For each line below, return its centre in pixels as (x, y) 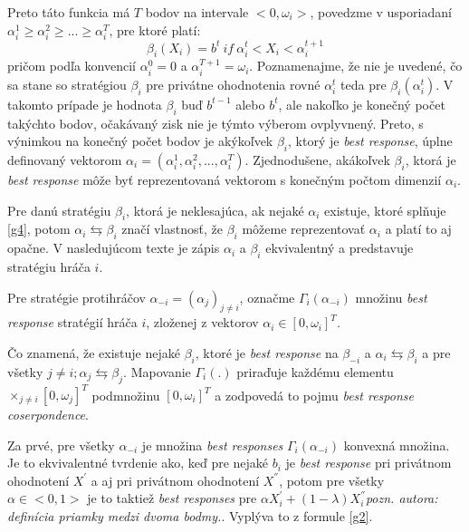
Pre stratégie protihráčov (77, 297)
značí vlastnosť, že (172, 229)
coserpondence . (48, 415)
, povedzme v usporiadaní (381, 12)
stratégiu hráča (49, 266)
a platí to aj (418, 229)
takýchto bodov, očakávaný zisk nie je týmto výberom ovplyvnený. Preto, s (215, 123)
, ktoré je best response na (267, 352)
